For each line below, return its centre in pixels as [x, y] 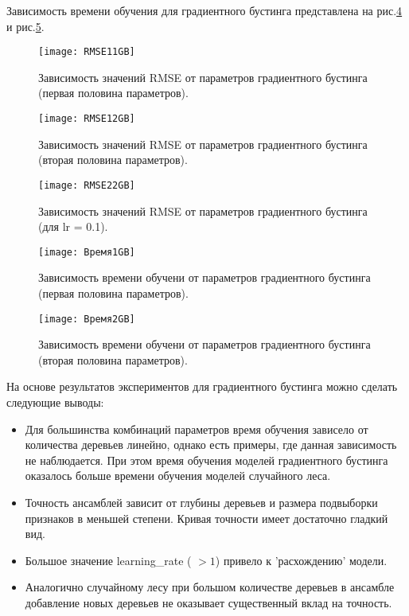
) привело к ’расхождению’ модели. [301, 560]
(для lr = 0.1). [73, 226]
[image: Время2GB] [87, 319]
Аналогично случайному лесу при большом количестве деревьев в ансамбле [210, 587]
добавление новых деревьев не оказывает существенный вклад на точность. [208, 602]
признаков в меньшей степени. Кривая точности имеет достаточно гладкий [206, 518]
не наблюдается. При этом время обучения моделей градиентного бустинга [206, 460]
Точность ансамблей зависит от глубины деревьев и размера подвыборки [201, 502]
